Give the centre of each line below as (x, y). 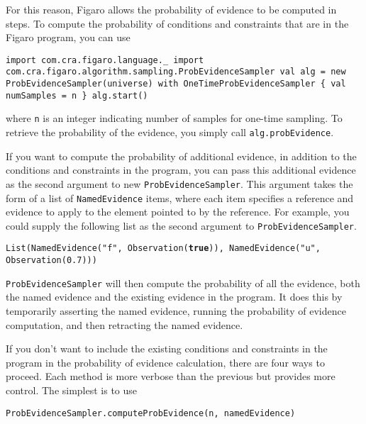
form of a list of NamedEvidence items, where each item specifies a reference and (180, 197)
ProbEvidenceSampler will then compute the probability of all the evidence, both (183, 283)
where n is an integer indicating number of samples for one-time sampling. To (174, 118)
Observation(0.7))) (51, 261)
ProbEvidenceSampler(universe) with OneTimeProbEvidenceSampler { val (176, 84)
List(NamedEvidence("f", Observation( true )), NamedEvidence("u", (163, 249)
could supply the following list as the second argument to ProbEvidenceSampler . (181, 225)
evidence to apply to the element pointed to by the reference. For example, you (178, 212)
